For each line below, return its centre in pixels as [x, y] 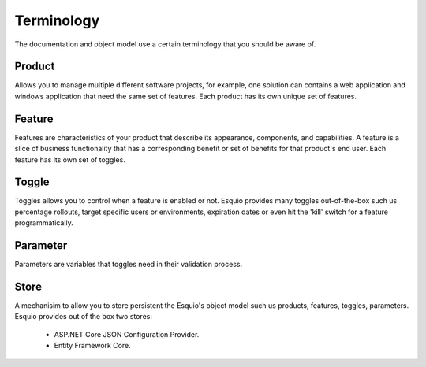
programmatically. [44, 223]
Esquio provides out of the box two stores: [84, 317]
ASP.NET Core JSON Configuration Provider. [127, 334]
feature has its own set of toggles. [70, 159]
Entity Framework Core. [93, 346]
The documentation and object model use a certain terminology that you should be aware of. [165, 44]
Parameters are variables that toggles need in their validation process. [129, 265]
